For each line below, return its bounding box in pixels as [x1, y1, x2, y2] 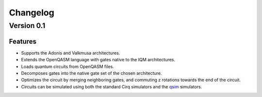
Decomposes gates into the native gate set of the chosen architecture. [21, 70, 162, 76]
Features [9, 37, 36, 45]
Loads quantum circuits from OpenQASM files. [21, 63, 114, 69]
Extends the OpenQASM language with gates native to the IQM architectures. [21, 57, 176, 63]
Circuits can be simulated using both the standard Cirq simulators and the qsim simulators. [21, 83, 202, 89]
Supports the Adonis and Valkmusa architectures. [21, 50, 120, 55]
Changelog [9, 7, 54, 18]
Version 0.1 [9, 21, 46, 30]
